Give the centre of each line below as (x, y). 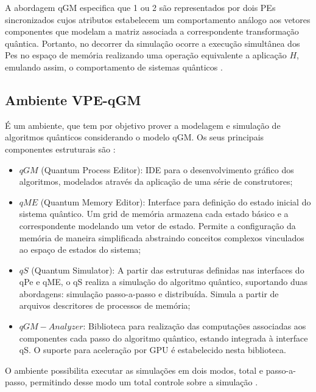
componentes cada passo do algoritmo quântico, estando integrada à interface (163, 338)
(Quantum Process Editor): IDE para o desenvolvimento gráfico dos (167, 169)
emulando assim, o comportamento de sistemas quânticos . (114, 67)
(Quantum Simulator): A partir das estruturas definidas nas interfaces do (168, 270)
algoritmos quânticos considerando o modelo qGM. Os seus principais (135, 137)
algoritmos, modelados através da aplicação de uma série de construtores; (156, 181)
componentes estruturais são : (60, 149)
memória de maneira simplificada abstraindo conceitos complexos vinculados (162, 237)
